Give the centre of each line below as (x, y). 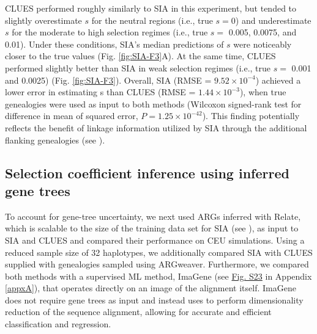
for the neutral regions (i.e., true (152, 20)
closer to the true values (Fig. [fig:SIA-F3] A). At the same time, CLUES (140, 56)
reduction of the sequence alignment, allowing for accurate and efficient (138, 312)
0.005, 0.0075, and (263, 32)
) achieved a (278, 80)
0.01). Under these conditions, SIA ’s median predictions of (114, 44)
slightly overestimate (43, 20)
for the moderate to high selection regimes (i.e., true (110, 32)
